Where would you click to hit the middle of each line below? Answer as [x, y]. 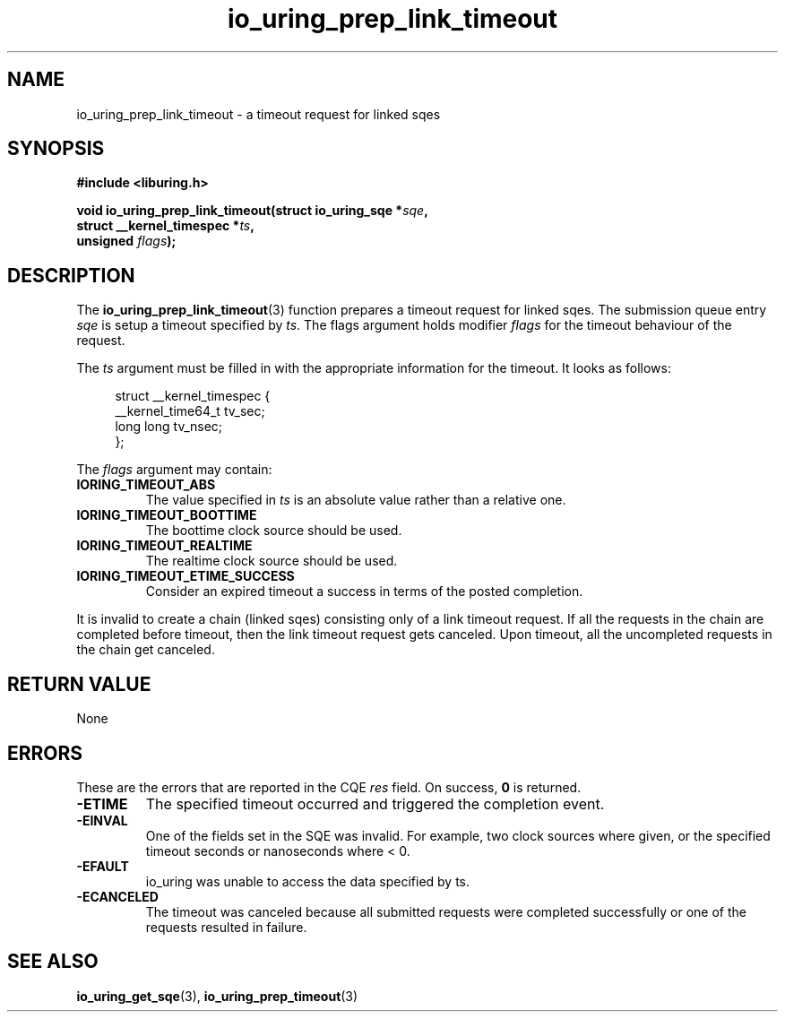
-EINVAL [102, 820]
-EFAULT [103, 866]
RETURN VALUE [79, 684]
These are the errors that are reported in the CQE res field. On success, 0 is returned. [329, 787]
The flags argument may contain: [174, 470]
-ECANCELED [117, 896]
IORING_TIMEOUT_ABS [146, 485]
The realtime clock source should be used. [272, 561]
